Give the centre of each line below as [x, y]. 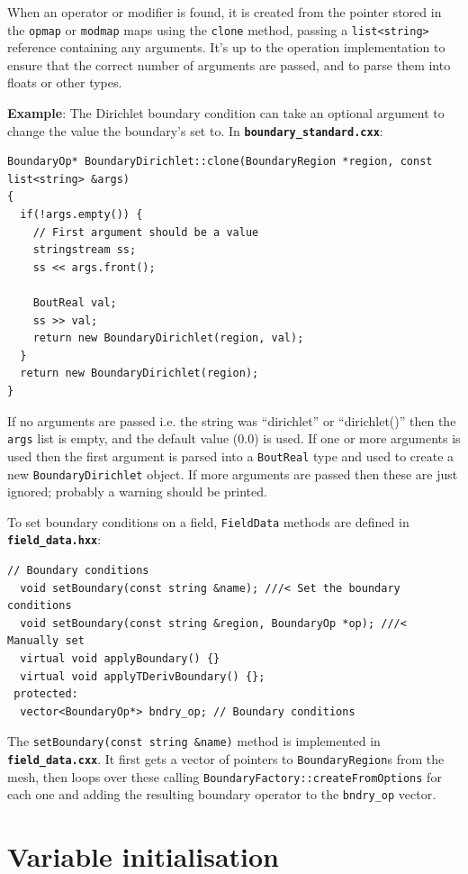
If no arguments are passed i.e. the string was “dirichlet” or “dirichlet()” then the [232, 420]
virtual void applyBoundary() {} [120, 659]
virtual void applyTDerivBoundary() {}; [143, 676]
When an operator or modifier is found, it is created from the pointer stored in [225, 12]
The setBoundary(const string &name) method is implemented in [194, 741]
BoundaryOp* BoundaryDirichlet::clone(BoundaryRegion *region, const [220, 162]
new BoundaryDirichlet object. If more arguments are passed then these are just [233, 473]
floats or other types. [65, 82]
